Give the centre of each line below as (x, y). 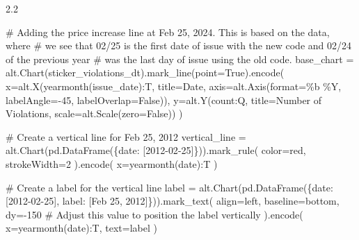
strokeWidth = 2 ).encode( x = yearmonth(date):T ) (112, 163)
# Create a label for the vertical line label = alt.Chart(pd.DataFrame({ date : (169, 187)
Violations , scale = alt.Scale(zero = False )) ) (94, 113)
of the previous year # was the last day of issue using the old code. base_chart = (180, 59)
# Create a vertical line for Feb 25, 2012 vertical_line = (126, 136)
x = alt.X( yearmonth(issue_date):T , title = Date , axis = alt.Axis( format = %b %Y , (174, 86)
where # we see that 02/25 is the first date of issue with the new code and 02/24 (178, 45)
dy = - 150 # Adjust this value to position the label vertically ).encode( (154, 214)
